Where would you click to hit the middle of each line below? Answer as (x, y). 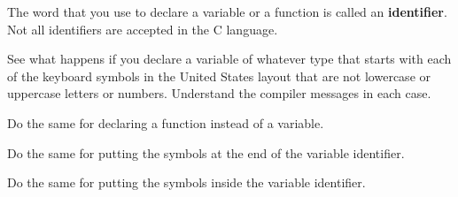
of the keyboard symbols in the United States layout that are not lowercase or (219, 76)
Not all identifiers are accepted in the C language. (143, 29)
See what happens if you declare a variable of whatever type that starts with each (229, 59)
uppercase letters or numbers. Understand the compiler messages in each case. (219, 93)
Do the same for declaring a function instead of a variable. (166, 122)
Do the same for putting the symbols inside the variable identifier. (186, 182)
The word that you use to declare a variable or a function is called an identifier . (227, 11)
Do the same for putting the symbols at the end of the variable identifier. (206, 152)
